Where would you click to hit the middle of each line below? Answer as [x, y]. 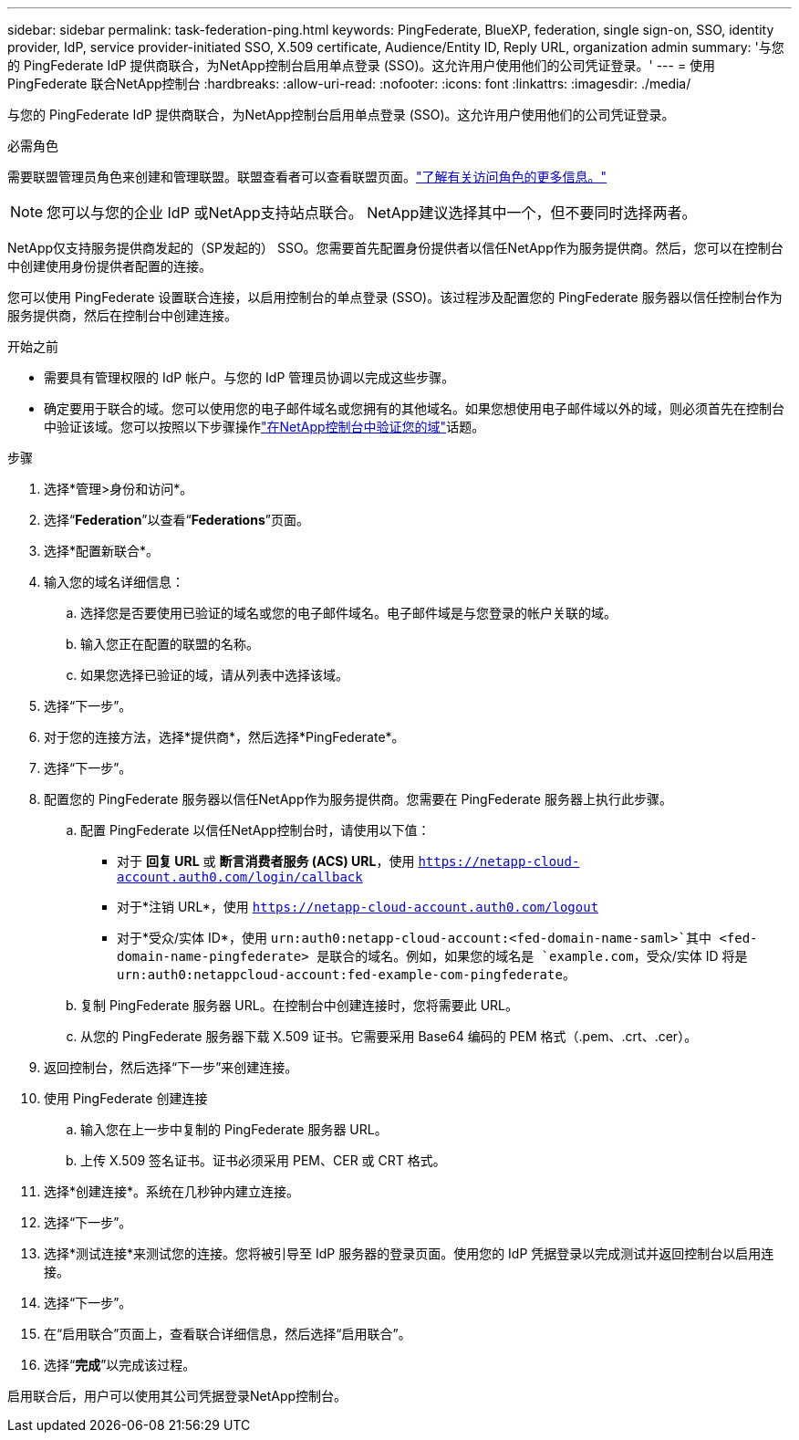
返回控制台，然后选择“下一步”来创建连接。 [171, 1067]
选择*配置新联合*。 [102, 551]
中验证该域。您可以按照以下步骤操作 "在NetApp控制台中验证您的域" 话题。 [265, 427]
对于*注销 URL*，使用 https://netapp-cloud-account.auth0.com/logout [358, 907]
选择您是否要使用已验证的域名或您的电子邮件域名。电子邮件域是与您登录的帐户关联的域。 [348, 613]
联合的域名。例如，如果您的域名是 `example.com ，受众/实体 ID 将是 [539, 956]
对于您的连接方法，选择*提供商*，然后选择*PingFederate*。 [224, 737]
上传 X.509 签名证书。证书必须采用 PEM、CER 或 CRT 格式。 [263, 1160]
